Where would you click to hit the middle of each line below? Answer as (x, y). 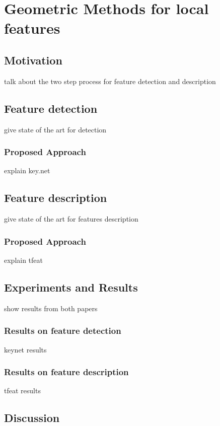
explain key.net (27, 170)
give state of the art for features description (71, 219)
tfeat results (22, 390)
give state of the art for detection (55, 129)
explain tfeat (24, 260)
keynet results (25, 349)
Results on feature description (66, 372)
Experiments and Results (71, 287)
